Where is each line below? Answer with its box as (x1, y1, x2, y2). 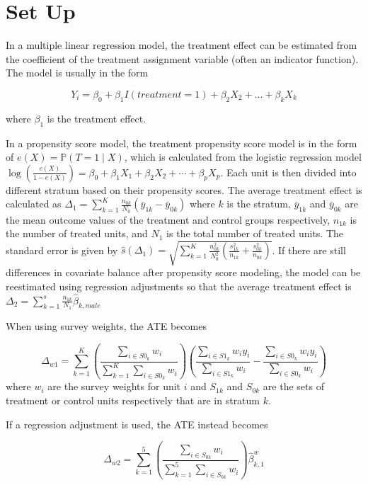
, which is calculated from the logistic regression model (124, 149, 362, 164)
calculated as (6, 196, 62, 211)
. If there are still (272, 242, 346, 257)
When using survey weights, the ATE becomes (6, 319, 207, 333)
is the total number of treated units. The (166, 226, 344, 241)
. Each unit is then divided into (220, 164, 357, 179)
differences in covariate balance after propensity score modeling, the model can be (6, 265, 361, 280)
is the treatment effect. (47, 110, 146, 125)
